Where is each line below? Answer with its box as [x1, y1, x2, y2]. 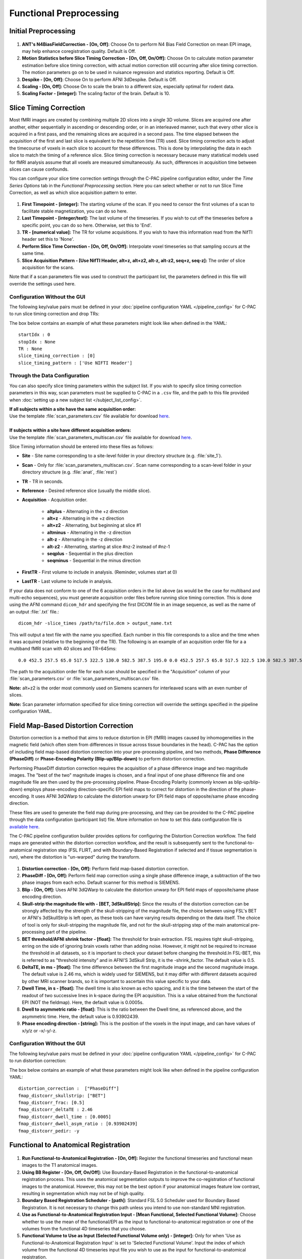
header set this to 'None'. [22, 236, 74, 242]
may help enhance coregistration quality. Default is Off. [22, 48, 136, 54]
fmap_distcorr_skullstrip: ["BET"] [18, 1093, 106, 1098]
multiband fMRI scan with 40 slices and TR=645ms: [9, 646, 117, 652]
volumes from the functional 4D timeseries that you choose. [22, 1225, 146, 1231]
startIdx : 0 [18, 332, 50, 337]
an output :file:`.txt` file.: [9, 608, 59, 614]
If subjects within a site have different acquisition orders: [9, 427, 131, 433]
